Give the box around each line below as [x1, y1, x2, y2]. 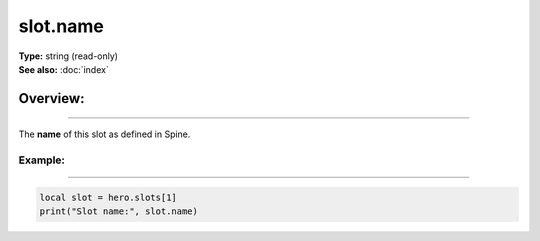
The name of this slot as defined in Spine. [18, 128, 191, 140]
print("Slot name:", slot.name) [39, 206, 199, 217]
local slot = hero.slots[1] [39, 191, 177, 203]
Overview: [18, 90, 85, 107]
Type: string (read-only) [18, 50, 119, 62]
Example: [18, 153, 65, 167]
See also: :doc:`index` [18, 63, 109, 75]
